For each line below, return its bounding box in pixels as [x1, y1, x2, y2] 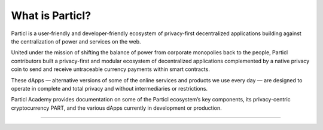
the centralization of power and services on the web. [11, 38, 141, 45]
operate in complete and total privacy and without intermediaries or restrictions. [11, 85, 208, 92]
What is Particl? [11, 9, 92, 22]
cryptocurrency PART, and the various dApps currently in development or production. [11, 104, 223, 112]
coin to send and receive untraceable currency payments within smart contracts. [11, 66, 211, 73]
